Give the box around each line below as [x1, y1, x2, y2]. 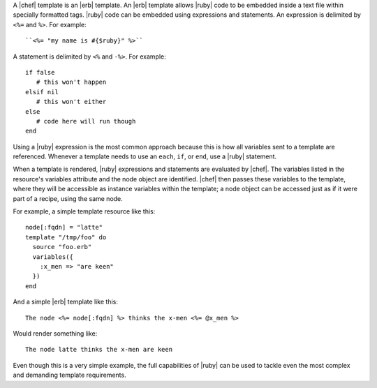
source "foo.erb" [32, 243, 92, 251]
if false [25, 68, 55, 76]
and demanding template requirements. [13, 371, 126, 380]
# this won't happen [36, 78, 107, 87]
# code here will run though [36, 117, 136, 125]
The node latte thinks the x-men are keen [25, 345, 173, 354]
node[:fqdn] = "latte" [25, 223, 103, 232]
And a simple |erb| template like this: [13, 297, 118, 306]
